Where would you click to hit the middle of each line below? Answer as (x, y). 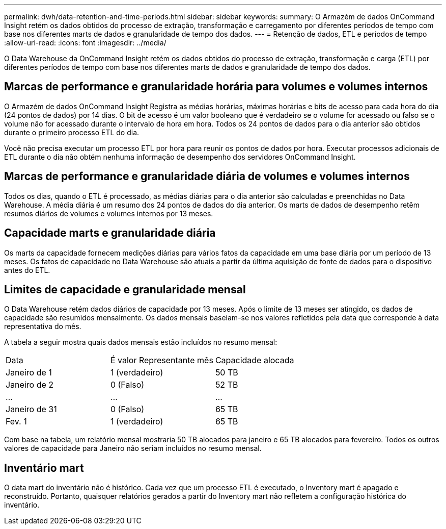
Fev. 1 (16, 422)
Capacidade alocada (255, 360)
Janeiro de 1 (29, 373)
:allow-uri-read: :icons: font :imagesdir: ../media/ (85, 43)
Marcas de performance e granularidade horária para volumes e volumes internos (216, 87)
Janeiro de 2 (30, 385)
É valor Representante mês (162, 360)
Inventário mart (44, 468)
